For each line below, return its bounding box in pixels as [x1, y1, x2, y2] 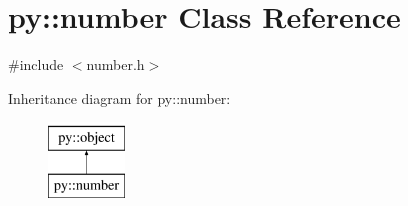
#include [8, 54, 64, 75]
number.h [86, 54, 145, 75]
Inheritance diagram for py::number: [8, 87, 231, 108]
